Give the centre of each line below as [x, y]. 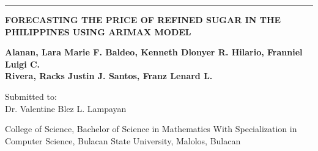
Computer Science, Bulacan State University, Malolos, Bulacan [123, 140]
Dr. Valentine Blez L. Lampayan [66, 108]
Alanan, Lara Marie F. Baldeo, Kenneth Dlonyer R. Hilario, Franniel [154, 52]
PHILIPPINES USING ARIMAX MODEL [98, 31]
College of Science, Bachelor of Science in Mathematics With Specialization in [151, 129]
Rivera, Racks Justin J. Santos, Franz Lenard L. [109, 76]
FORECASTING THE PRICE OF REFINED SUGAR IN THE [143, 19]
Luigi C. [23, 64]
